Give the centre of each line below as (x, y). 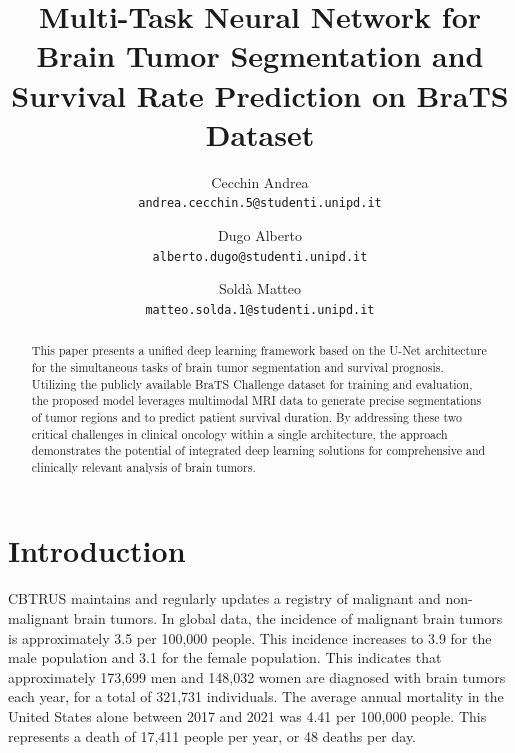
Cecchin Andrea (260, 181)
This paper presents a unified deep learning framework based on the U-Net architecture (259, 350)
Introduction (97, 550)
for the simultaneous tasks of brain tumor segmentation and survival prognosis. (237, 366)
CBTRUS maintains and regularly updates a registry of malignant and (224, 598)
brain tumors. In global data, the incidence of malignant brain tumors (288, 618)
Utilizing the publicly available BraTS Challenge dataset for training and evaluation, (252, 383)
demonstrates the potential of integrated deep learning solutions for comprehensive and (258, 450)
